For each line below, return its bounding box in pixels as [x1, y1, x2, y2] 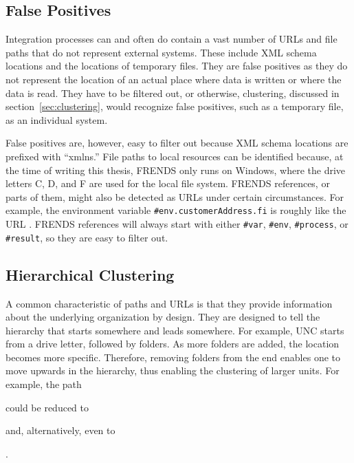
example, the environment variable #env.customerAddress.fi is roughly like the [5, 203, 346, 217]
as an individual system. [5, 112, 108, 127]
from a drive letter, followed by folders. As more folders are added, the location [5, 336, 340, 351]
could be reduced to [5, 400, 89, 414]
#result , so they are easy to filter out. [5, 230, 168, 244]
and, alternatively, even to [5, 423, 115, 438]
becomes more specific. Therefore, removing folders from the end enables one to [5, 349, 340, 364]
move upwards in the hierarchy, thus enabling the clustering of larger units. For [5, 363, 340, 378]
